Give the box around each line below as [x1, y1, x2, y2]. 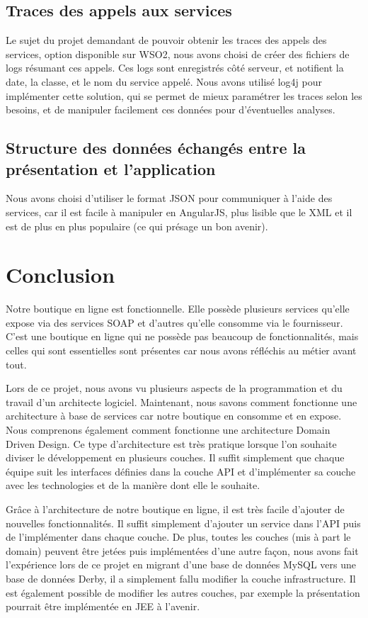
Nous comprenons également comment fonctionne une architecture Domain [6, 422, 330, 437]
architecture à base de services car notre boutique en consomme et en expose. [6, 408, 342, 423]
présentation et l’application [6, 157, 216, 179]
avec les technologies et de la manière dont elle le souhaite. [6, 478, 260, 493]
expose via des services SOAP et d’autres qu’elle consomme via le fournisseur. [6, 315, 343, 330]
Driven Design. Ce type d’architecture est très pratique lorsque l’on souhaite [6, 436, 337, 451]
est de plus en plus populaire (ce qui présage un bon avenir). [6, 218, 268, 233]
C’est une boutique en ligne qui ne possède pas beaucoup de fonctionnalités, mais [6, 329, 359, 344]
